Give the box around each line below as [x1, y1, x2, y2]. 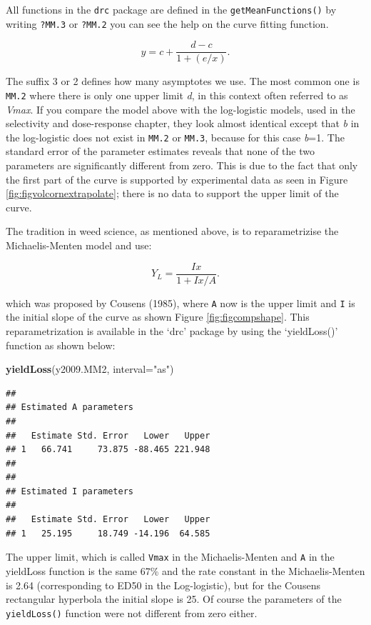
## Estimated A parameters [6, 402, 133, 413]
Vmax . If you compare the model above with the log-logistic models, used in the [6, 101, 355, 116]
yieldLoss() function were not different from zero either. [6, 605, 258, 620]
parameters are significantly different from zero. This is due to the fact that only [6, 158, 358, 173]
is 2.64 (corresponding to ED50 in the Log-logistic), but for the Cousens [6, 577, 320, 592]
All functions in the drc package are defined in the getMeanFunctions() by [6, 2, 337, 16]
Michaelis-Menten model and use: [6, 238, 152, 253]
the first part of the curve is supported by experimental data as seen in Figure [6, 171, 348, 186]
